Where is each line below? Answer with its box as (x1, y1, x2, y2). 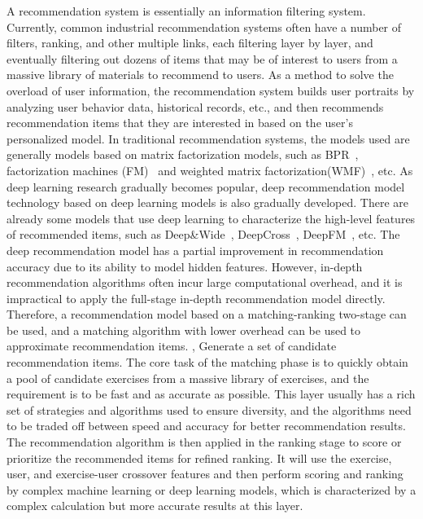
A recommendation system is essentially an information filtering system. (7, 2, 366, 19)
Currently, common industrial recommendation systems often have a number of (7, 18, 402, 35)
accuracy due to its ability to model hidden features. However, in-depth (7, 257, 363, 275)
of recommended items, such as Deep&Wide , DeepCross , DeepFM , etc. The (7, 226, 400, 243)
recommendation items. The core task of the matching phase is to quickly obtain (7, 354, 408, 371)
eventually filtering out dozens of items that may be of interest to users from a (7, 50, 398, 67)
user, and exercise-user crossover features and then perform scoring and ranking (7, 465, 403, 482)
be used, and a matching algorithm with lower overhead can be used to (7, 321, 361, 338)
